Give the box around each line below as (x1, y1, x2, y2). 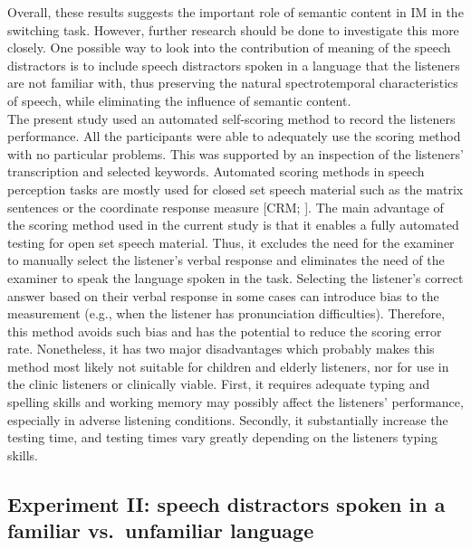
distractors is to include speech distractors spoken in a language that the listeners (7, 55, 460, 74)
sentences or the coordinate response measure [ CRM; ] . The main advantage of (7, 197, 444, 216)
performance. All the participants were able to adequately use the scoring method (7, 127, 461, 146)
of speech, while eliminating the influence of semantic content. (7, 90, 351, 109)
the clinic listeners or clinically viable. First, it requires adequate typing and (7, 374, 430, 393)
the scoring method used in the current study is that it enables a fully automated (7, 215, 459, 234)
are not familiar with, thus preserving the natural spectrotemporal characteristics (7, 73, 458, 92)
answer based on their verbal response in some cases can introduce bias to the (7, 286, 439, 305)
